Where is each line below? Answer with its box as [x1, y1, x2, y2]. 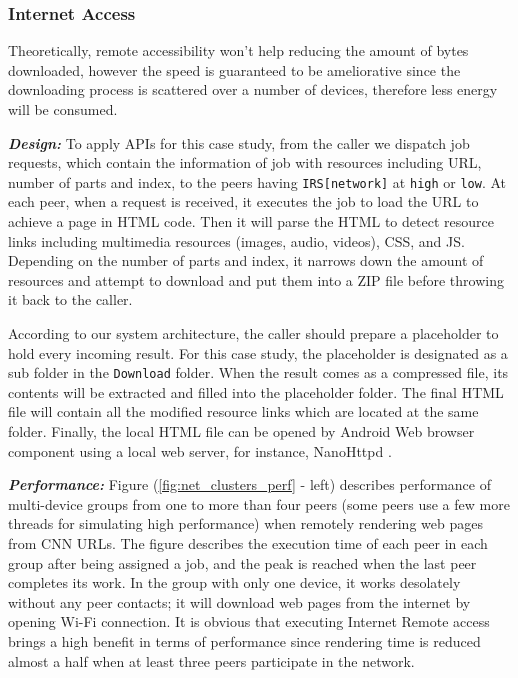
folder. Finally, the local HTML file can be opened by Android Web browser [8, 421, 475, 442]
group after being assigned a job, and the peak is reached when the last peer [8, 552, 477, 573]
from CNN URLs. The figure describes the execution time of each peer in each [8, 533, 488, 553]
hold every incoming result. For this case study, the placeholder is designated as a [8, 342, 508, 363]
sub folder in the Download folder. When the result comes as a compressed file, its [8, 362, 509, 383]
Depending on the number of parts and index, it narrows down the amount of [8, 250, 484, 271]
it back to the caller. [8, 289, 133, 310]
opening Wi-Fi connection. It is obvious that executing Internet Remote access [8, 611, 490, 632]
